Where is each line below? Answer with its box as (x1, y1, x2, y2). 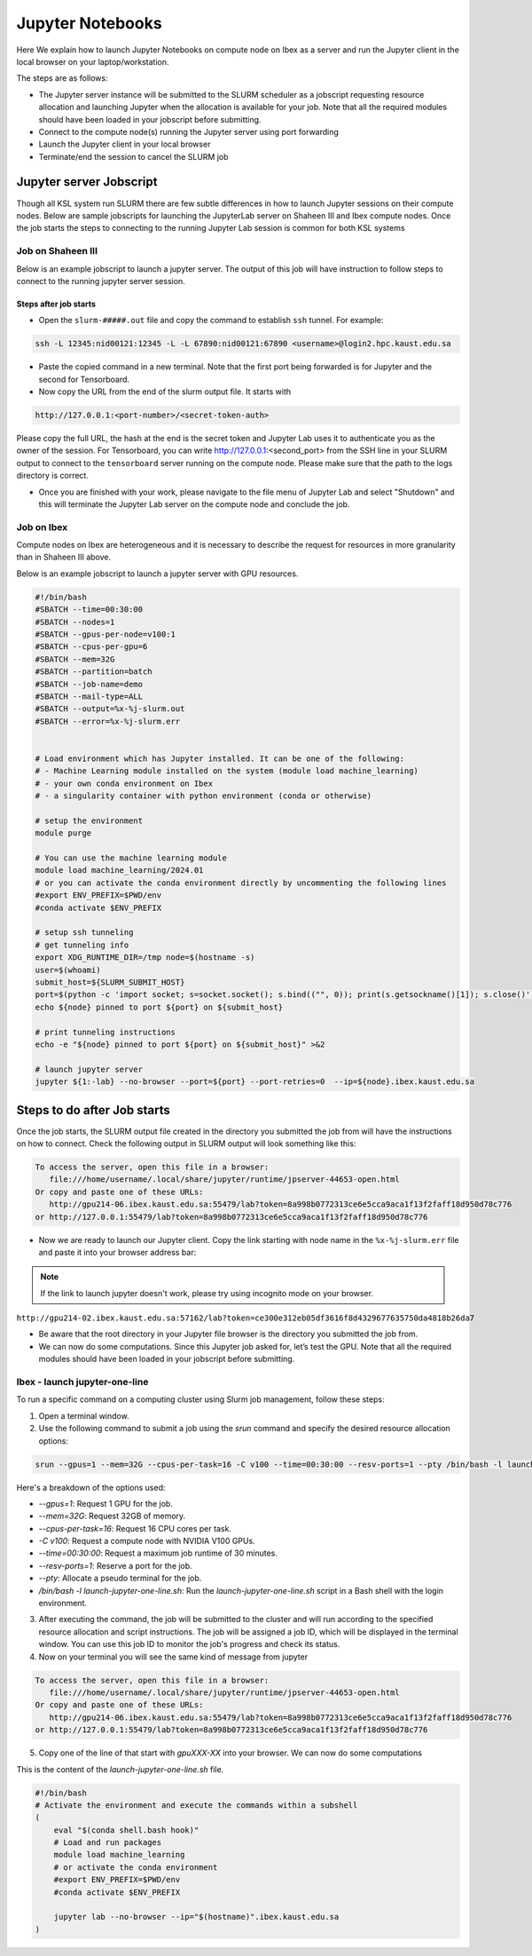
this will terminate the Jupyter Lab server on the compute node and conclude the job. (38, 498, 350, 510)
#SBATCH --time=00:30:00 (35, 605, 144, 614)
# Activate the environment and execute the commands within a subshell (35, 1800, 358, 1810)
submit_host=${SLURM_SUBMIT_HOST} (35, 977, 185, 987)
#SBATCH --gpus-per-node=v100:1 (35, 630, 176, 639)
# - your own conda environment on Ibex (35, 778, 213, 788)
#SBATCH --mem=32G (35, 653, 115, 664)
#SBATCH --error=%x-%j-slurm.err (35, 716, 181, 726)
